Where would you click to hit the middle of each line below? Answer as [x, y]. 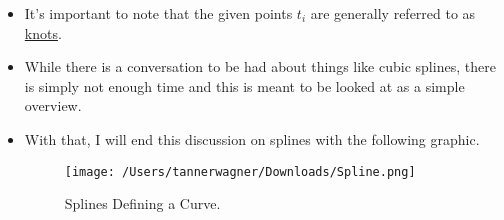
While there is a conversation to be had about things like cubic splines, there [260, 66]
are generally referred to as [393, 13]
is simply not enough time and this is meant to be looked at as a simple [244, 85]
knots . [43, 32]
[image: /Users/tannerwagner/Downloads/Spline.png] [240, 171]
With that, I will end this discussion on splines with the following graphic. [252, 138]
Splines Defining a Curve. [142, 203]
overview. [53, 105]
